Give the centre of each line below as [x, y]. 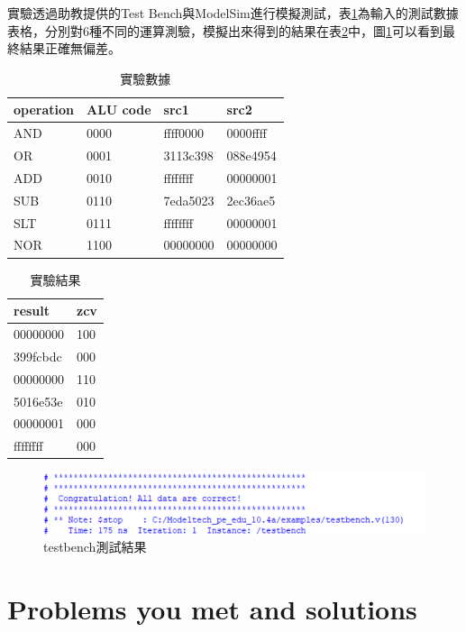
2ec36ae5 [251, 200]
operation [44, 110]
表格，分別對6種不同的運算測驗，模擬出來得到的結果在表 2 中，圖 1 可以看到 [225, 30]
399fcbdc [38, 356]
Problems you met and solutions [212, 609]
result [32, 311]
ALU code [119, 110]
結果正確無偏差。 [70, 48]
